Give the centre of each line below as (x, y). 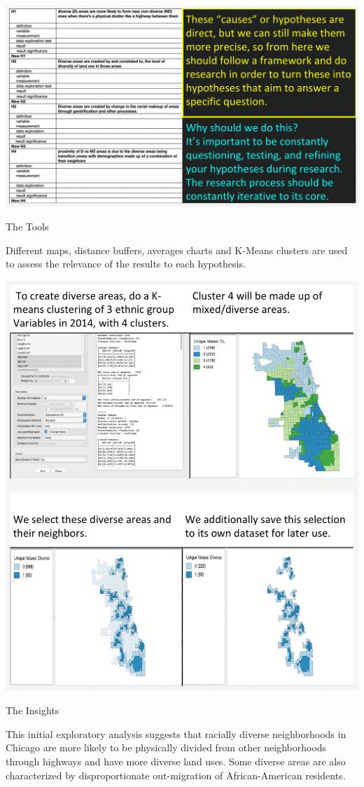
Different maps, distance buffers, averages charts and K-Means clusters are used (177, 250)
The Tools (27, 227)
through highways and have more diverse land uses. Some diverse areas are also (176, 761)
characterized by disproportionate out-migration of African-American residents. (176, 775)
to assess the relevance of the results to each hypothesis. (126, 264)
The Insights (33, 710)
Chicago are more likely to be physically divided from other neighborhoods (166, 747)
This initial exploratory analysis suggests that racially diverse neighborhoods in (176, 733)
